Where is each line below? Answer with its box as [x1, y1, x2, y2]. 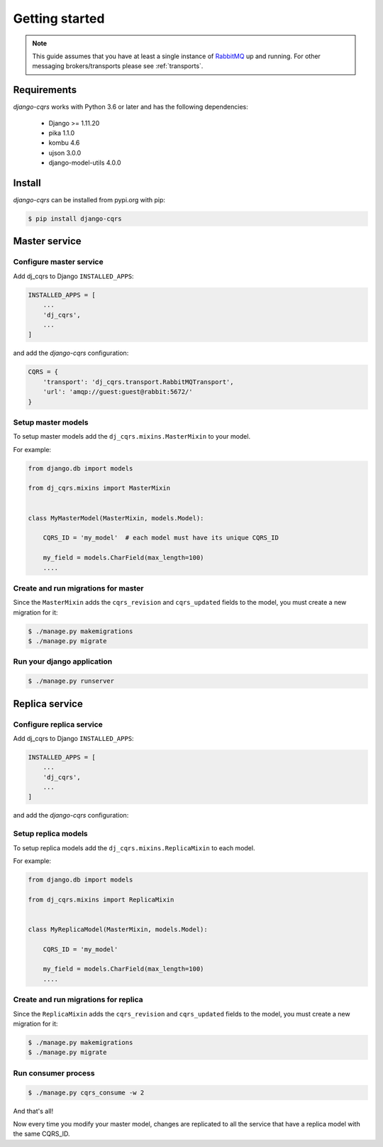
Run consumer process [13, 1068, 95, 1078]
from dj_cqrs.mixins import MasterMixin [28, 484, 170, 493]
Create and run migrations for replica [13, 994, 143, 1004]
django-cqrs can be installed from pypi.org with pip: [13, 196, 166, 204]
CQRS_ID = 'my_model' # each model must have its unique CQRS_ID [43, 534, 279, 542]
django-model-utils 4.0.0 [48, 158, 121, 167]
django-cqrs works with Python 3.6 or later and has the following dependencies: [13, 103, 248, 111]
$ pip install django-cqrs [28, 215, 122, 223]
